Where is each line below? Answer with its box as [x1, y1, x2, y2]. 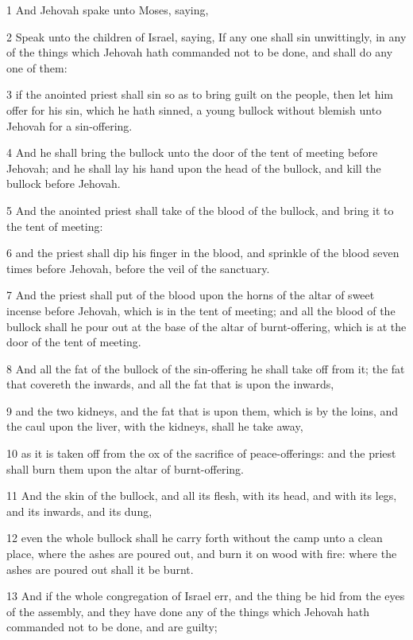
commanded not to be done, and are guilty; [6, 619, 218, 635]
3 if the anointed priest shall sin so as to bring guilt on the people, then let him [6, 86, 393, 103]
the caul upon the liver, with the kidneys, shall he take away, [6, 418, 303, 435]
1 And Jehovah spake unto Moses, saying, [6, 2, 209, 18]
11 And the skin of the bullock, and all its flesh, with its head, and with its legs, [6, 487, 397, 504]
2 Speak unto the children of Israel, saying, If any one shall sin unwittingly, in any [6, 28, 407, 45]
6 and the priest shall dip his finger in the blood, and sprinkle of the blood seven [6, 244, 399, 261]
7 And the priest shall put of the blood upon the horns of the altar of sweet [6, 287, 375, 303]
